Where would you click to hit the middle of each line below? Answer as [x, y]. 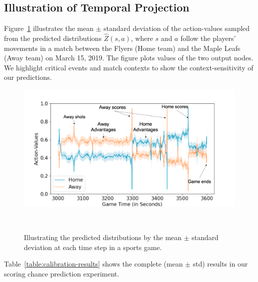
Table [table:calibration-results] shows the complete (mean [93, 264]
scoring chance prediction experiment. [62, 273]
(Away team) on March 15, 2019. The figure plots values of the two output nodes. [129, 58]
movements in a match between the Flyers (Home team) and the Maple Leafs [122, 48]
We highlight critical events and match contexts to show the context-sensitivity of [129, 67]
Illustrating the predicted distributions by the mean [103, 237]
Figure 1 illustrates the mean [49, 28]
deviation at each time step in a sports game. [93, 247]
